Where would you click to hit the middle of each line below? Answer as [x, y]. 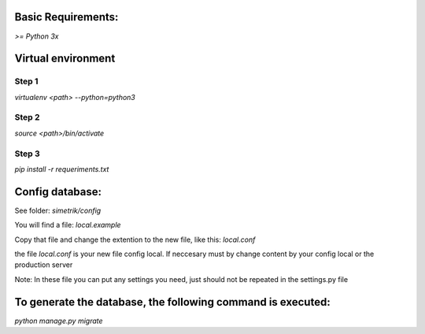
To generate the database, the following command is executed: [172, 302]
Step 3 [28, 154]
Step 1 [26, 81]
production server [44, 265]
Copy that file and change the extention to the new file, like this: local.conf [135, 239]
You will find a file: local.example [68, 225]
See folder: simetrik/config [58, 210]
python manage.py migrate [59, 321]
